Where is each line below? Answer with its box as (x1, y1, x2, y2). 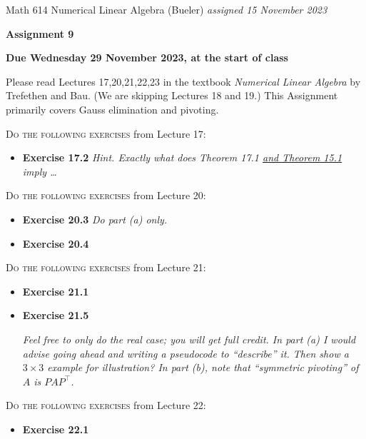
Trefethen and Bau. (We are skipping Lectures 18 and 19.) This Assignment (6, 88, 338, 103)
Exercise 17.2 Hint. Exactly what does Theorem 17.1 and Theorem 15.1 (22, 150, 342, 165)
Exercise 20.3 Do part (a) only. (22, 211, 168, 226)
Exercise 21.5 (22, 308, 89, 323)
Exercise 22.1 (22, 421, 89, 436)
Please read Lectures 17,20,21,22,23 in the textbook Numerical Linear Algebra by (6, 74, 361, 89)
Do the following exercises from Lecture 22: (6, 398, 206, 413)
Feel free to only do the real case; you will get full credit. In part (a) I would (22, 331, 356, 346)
